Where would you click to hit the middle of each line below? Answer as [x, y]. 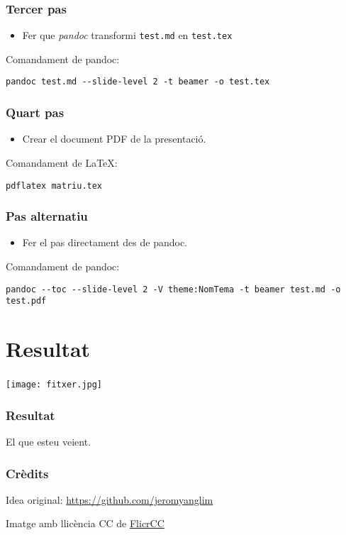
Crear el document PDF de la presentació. [114, 139]
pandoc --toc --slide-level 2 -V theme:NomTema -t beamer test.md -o [173, 289]
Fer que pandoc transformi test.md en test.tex [127, 35]
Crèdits [27, 473]
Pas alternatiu [47, 216]
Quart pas [35, 112]
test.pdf [26, 301]
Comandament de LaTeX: [62, 162]
